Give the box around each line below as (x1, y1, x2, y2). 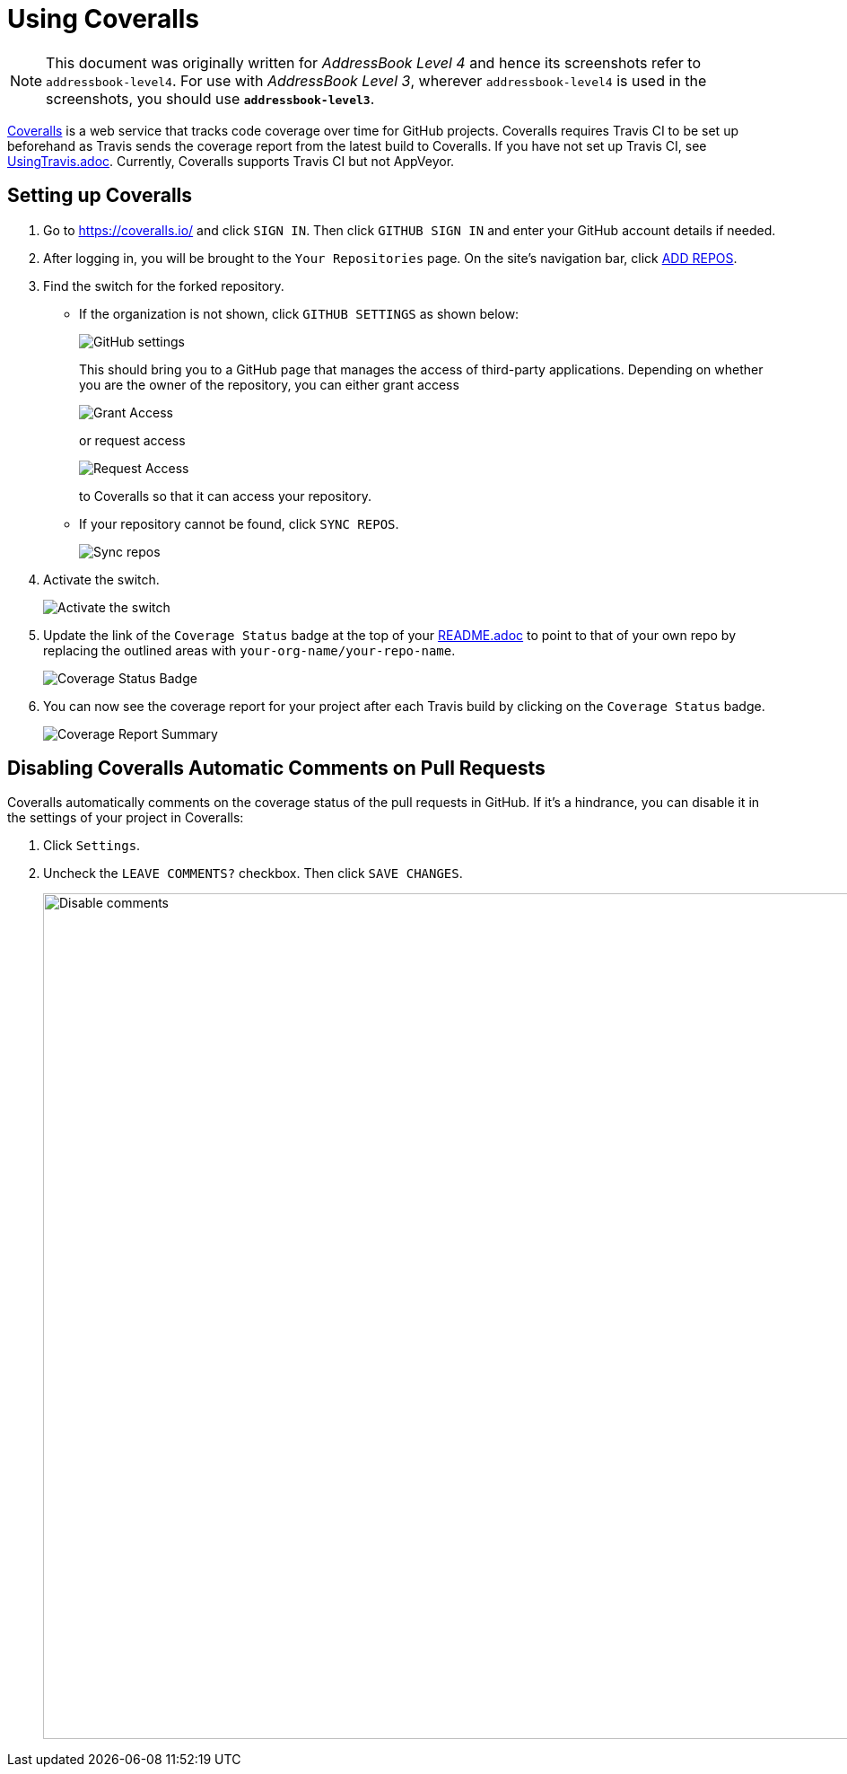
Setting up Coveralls (7, 184, 193, 207)
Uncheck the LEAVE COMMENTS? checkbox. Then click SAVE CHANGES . (43, 865, 463, 882)
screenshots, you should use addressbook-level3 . (46, 89, 375, 108)
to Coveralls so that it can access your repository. (79, 487, 371, 504)
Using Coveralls (7, 4, 199, 34)
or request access (79, 432, 186, 448)
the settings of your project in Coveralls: (7, 810, 244, 826)
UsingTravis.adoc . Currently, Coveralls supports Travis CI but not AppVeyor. (7, 153, 455, 169)
